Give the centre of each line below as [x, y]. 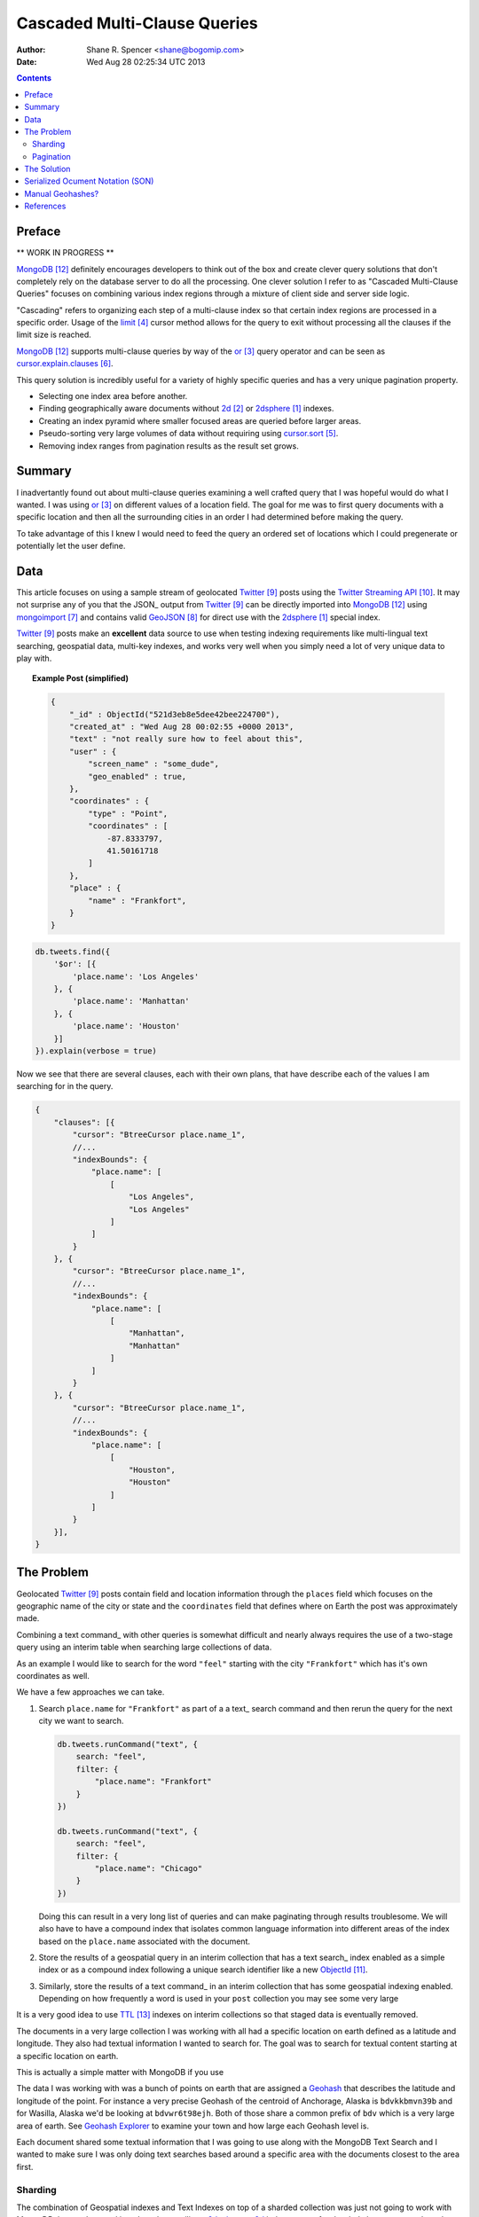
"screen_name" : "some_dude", [154, 764]
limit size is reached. [54, 335]
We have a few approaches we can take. [90, 1692]
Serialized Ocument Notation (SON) [89, 181]
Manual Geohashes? [62, 193]
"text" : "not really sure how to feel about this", [186, 739]
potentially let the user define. [71, 546]
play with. [34, 658]
